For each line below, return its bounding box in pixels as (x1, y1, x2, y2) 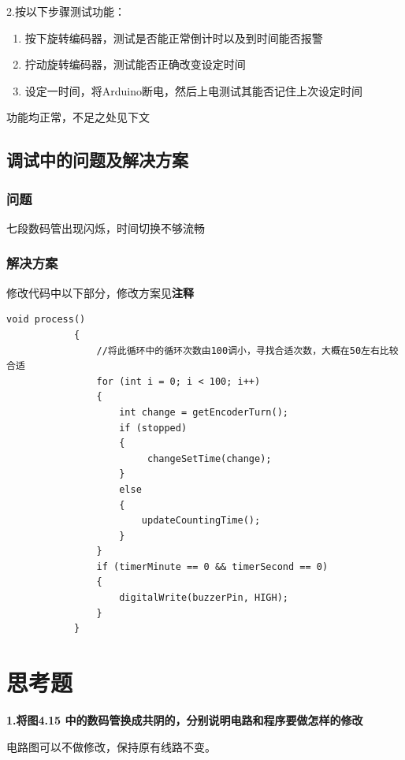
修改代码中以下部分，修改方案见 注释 (6, 284, 194, 300)
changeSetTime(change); (147, 453, 272, 464)
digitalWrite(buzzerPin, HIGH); (119, 592, 288, 604)
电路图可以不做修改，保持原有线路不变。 (6, 738, 216, 754)
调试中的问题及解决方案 (6, 147, 188, 172)
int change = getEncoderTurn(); (119, 406, 288, 418)
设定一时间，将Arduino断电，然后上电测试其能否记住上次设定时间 (24, 82, 363, 99)
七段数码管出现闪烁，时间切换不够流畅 (6, 219, 205, 236)
